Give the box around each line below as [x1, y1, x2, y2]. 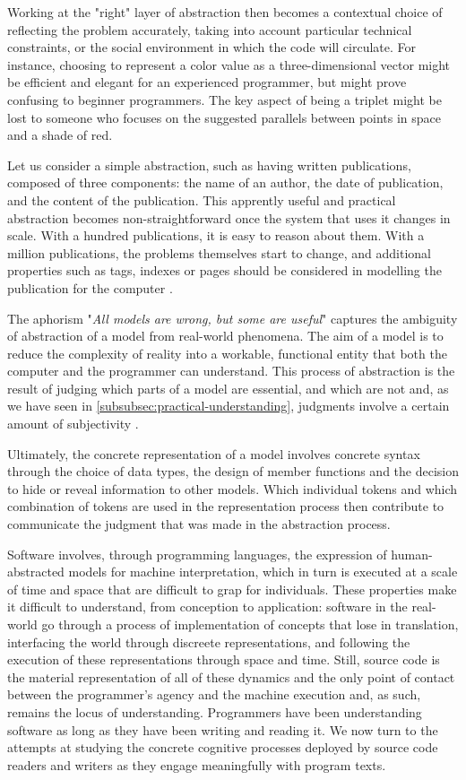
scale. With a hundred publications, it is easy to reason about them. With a [7, 226, 425, 245]
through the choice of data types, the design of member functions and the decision [7, 462, 459, 481]
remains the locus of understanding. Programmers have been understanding [7, 702, 422, 721]
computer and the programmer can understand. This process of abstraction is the [7, 361, 455, 380]
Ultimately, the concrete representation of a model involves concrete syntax [7, 444, 420, 463]
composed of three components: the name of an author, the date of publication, [7, 173, 444, 192]
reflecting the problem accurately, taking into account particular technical [7, 20, 412, 39]
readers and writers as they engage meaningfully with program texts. [7, 755, 386, 774]
